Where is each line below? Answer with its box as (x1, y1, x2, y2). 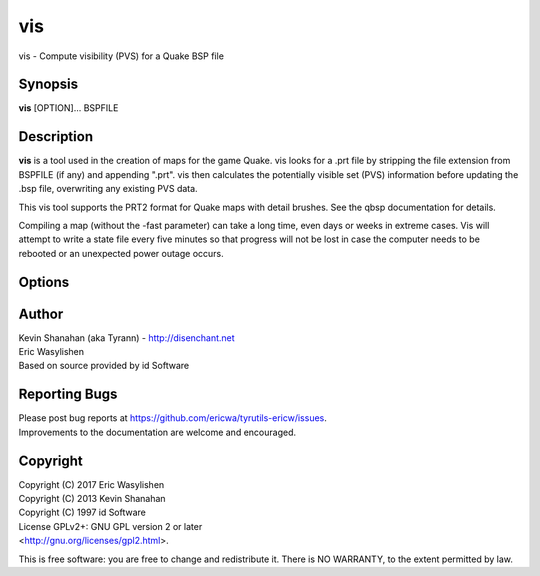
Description (18, 128, 94, 145)
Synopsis (18, 76, 79, 93)
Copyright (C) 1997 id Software (18, 506, 147, 519)
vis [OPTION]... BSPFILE (18, 102, 119, 114)
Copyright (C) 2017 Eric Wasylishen (18, 478, 165, 490)
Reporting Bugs (18, 386, 118, 403)
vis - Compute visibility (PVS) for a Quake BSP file (18, 50, 225, 62)
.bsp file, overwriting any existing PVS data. (18, 183, 199, 195)
